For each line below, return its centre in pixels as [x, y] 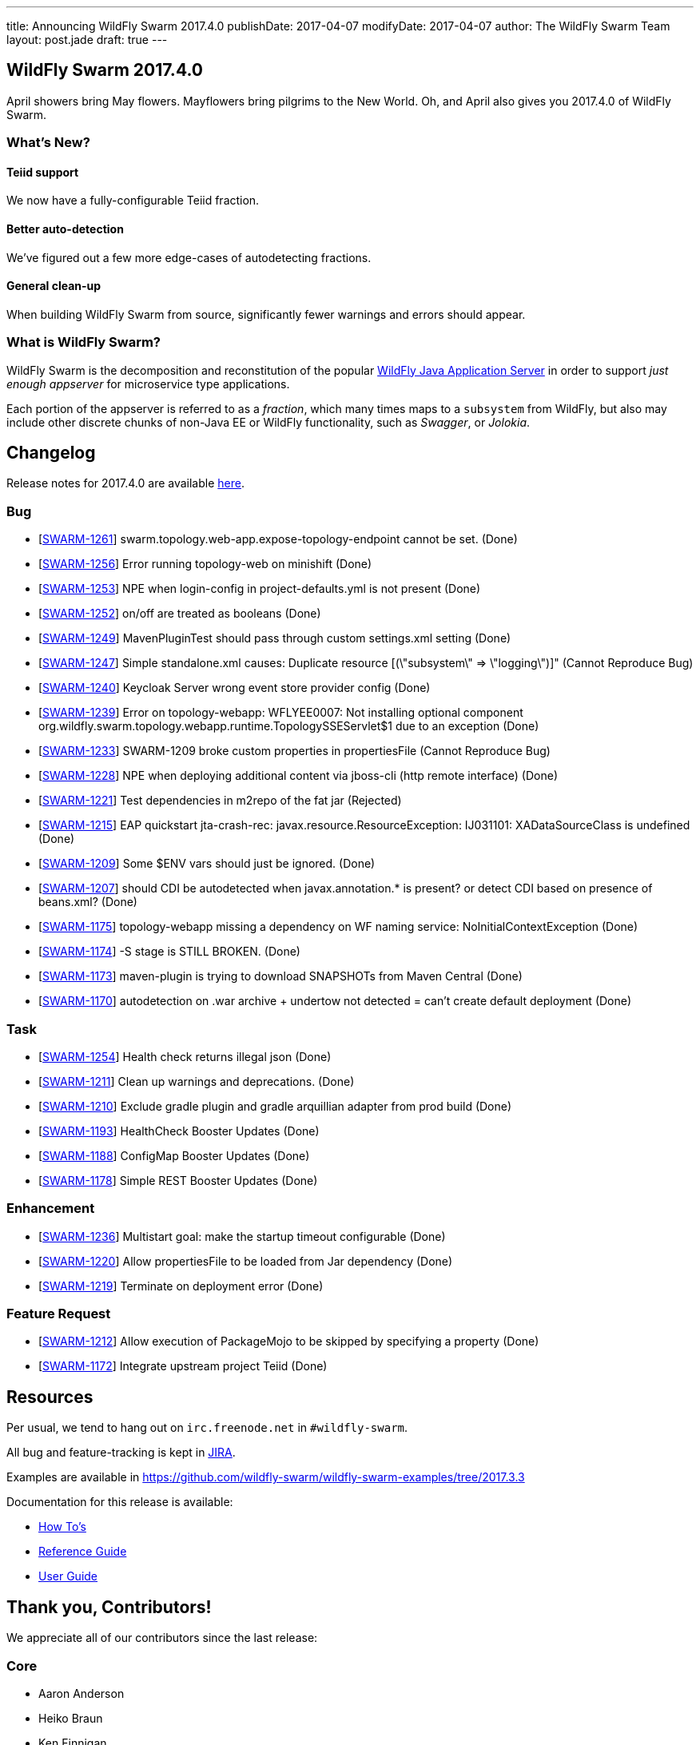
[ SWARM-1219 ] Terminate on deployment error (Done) [181, 1286]
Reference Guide [83, 1552]
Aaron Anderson [82, 1693]
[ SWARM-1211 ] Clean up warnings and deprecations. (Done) [197, 1081]
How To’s [62, 1527]
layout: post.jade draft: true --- [87, 40]
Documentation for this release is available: [120, 1502]
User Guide [68, 1576]
